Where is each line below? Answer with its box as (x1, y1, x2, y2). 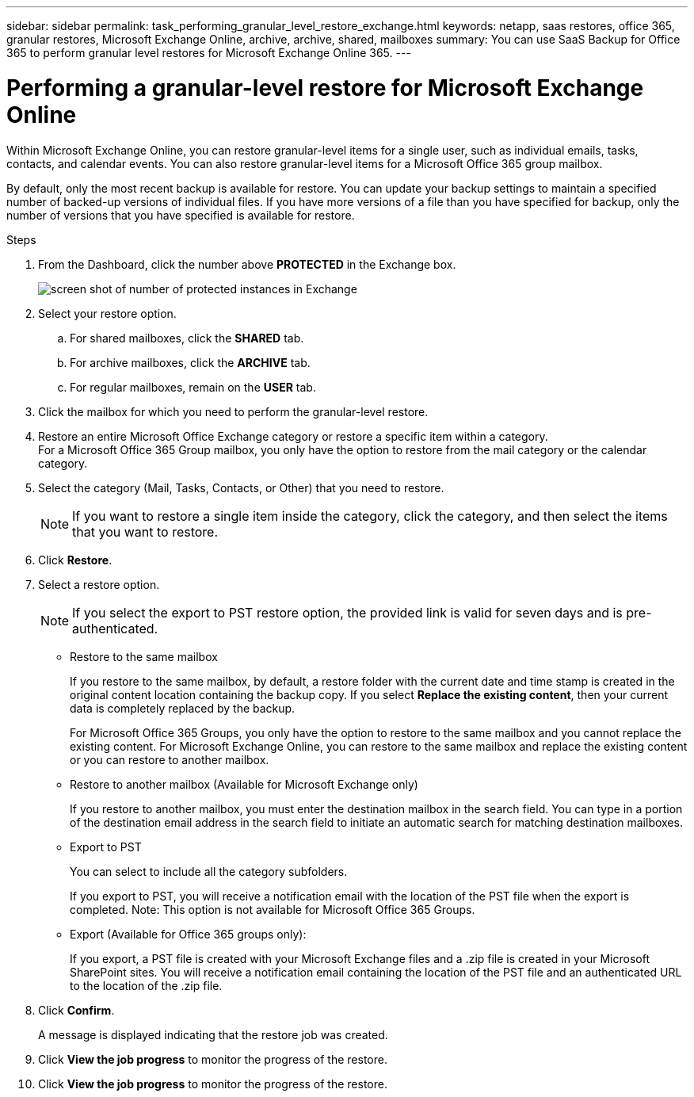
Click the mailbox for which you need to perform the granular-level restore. (38, 404, 429, 419)
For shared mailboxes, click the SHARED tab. (70, 331, 304, 345)
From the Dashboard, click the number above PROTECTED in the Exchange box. (38, 257, 456, 271)
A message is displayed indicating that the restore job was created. (38, 1027, 388, 1042)
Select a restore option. (38, 577, 160, 591)
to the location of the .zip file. (70, 978, 223, 992)
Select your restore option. (38, 306, 177, 320)
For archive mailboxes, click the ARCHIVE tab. (70, 355, 311, 369)
